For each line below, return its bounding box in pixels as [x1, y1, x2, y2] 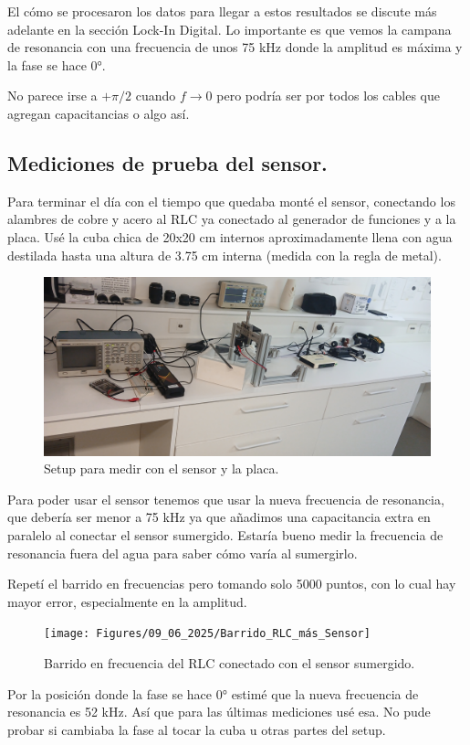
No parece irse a [7, 86, 98, 105]
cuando [135, 86, 176, 105]
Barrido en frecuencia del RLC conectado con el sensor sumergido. [44, 653, 415, 672]
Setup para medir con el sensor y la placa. [44, 459, 279, 478]
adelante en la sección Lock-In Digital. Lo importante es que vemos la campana [7, 19, 452, 38]
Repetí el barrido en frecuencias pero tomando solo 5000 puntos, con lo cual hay [7, 574, 456, 593]
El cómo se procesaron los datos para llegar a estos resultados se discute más [7, 2, 437, 20]
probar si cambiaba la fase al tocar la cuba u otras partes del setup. [7, 719, 386, 739]
